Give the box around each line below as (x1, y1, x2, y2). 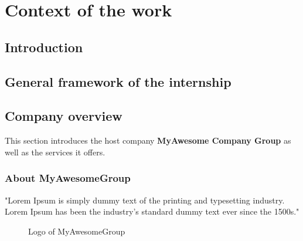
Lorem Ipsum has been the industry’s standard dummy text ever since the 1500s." (5, 205, 299, 218)
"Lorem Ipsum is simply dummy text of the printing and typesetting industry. (5, 194, 285, 206)
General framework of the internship (5, 72, 231, 90)
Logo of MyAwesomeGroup (28, 225, 125, 237)
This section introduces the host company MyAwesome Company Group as (5, 134, 291, 147)
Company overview (5, 107, 122, 125)
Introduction (5, 38, 83, 56)
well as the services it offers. (5, 145, 105, 158)
